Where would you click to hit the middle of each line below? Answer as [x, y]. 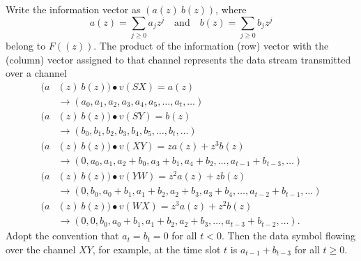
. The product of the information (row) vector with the [211, 45]
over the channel [41, 249]
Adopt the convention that [62, 236]
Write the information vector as [73, 9]
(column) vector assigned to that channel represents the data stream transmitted [178, 59]
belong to [26, 45]
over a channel [36, 73]
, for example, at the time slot [156, 249]
